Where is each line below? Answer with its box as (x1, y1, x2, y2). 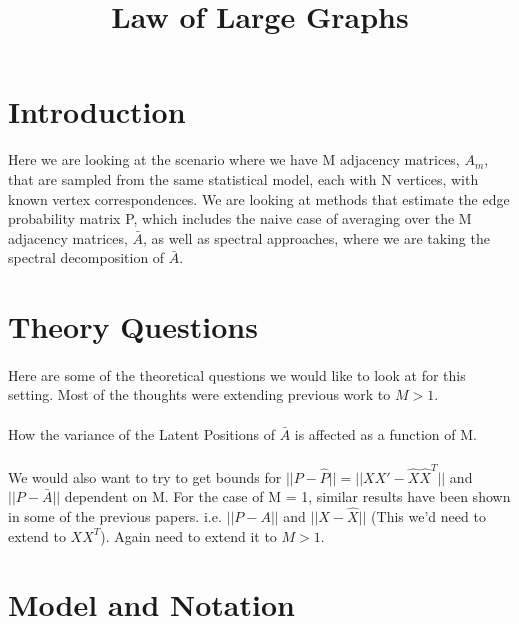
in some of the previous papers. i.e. (8, 505, 222, 526)
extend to (8, 525, 66, 546)
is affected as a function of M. (294, 423, 477, 444)
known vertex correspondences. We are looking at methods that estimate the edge (8, 188, 510, 209)
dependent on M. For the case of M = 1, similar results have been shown (64, 486, 511, 507)
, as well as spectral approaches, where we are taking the (143, 227, 490, 248)
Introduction (8, 91, 186, 132)
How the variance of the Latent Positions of (8, 423, 275, 444)
